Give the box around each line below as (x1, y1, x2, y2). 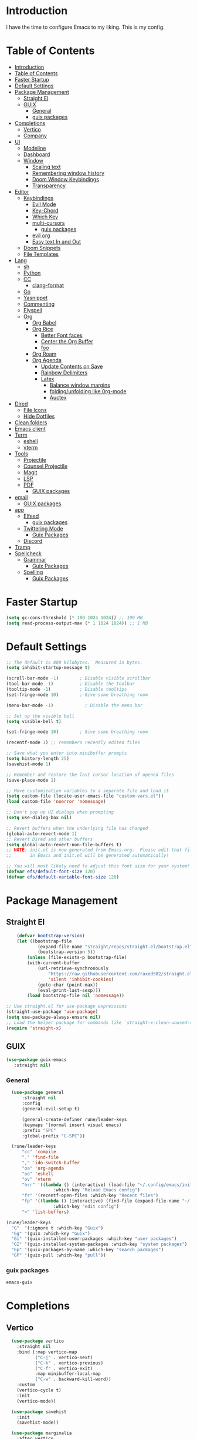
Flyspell (23, 306, 43, 313)
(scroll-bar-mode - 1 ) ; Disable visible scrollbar (6, 675, 151, 681)
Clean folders (14, 418, 47, 426)
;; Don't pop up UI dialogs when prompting (6, 809, 114, 815)
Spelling (23, 568, 43, 576)
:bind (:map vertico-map (16, 1349, 77, 1355)
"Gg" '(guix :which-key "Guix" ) (11, 1231, 91, 1237)
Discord (23, 537, 43, 544)
